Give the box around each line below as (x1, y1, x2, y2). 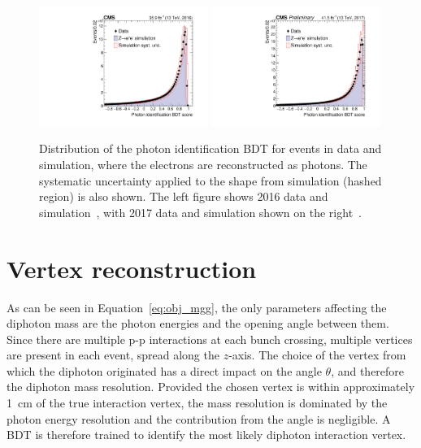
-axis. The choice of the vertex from (228, 346, 406, 363)
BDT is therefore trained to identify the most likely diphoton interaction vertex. (7, 426, 406, 443)
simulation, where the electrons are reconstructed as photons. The (39, 156, 367, 172)
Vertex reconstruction (7, 251, 257, 285)
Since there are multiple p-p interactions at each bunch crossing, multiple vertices (7, 330, 413, 347)
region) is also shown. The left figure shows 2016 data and (39, 188, 328, 205)
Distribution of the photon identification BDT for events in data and (39, 140, 382, 157)
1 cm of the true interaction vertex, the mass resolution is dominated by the (7, 394, 388, 411)
